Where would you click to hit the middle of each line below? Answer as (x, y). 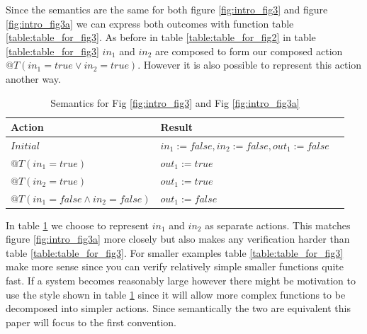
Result (176, 127)
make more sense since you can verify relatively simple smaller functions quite (175, 266)
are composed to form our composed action (249, 51)
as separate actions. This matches (278, 225)
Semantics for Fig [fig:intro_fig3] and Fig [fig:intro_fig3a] (175, 102)
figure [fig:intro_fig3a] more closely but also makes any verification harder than (178, 239)
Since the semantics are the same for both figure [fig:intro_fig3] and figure (167, 9)
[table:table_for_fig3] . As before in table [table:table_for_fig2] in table (161, 37)
